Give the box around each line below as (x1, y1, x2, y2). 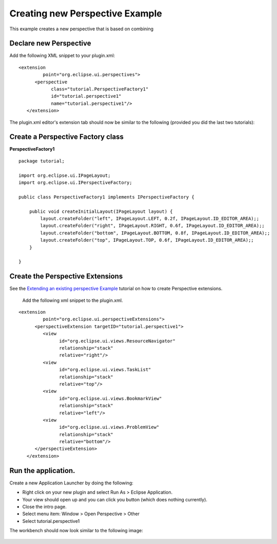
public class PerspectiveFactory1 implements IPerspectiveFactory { (18, 194, 194, 200)
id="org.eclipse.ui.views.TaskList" (59, 367, 151, 373)
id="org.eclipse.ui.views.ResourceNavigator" (59, 338, 175, 344)
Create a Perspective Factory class (9, 133, 124, 141)
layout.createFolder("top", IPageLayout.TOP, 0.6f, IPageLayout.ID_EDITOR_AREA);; (40, 237, 254, 243)
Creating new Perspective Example (9, 8, 163, 19)
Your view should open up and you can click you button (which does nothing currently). (22, 496, 208, 502)
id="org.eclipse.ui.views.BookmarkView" (59, 395, 162, 401)
